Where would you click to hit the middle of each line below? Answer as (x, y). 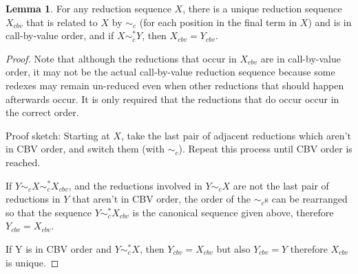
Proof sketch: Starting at (58, 135)
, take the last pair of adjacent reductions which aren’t (236, 135)
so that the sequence (49, 212)
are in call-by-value (301, 58)
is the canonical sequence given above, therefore (233, 212)
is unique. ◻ (32, 262)
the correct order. (42, 112)
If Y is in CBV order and (59, 248)
